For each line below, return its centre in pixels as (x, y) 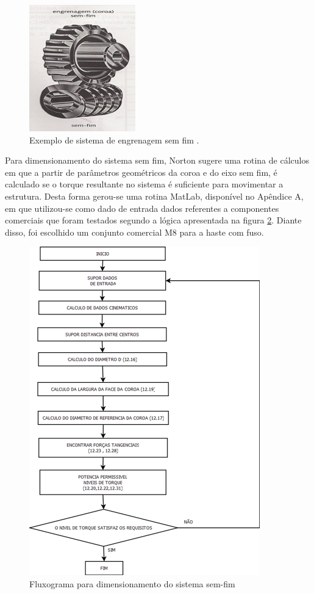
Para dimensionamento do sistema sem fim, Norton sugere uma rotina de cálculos (157, 160)
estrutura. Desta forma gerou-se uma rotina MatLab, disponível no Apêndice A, (154, 196)
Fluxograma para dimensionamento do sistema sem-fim (132, 583)
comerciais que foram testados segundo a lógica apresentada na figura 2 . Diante (153, 220)
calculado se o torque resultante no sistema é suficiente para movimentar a (144, 184)
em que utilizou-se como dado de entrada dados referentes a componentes (142, 208)
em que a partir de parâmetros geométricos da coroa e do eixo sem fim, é (141, 172)
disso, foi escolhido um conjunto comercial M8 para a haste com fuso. (134, 232)
